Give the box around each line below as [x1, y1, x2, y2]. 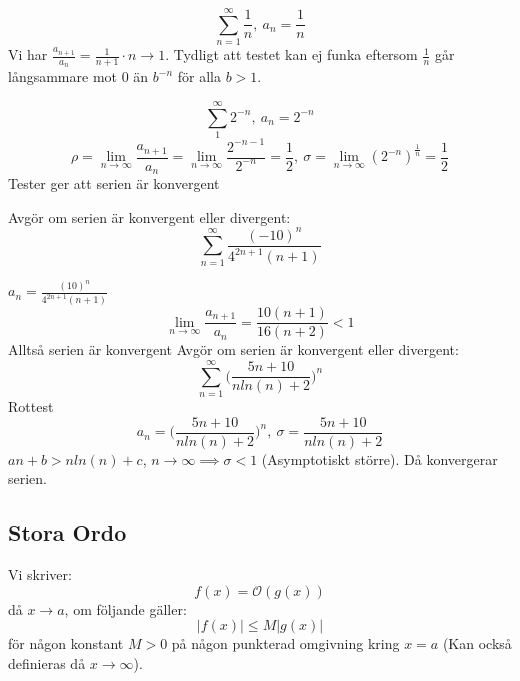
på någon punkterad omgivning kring [171, 633, 400, 654]
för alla [177, 66, 221, 87]
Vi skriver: [8, 564, 72, 585]
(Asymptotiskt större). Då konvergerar [261, 448, 498, 469]
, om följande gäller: [64, 598, 187, 619]
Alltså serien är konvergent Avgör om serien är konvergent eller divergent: [8, 339, 459, 360]
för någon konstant [8, 633, 124, 654]
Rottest [8, 396, 54, 417]
